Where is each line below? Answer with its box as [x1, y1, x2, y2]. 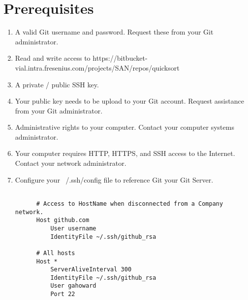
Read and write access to [15, 53, 91, 63]
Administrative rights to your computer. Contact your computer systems [15, 122, 234, 132]
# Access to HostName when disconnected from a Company [36, 200, 223, 207]
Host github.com [36, 217, 90, 224]
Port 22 [50, 291, 75, 298]
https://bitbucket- [93, 53, 148, 63]
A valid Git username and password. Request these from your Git [15, 27, 214, 37]
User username [50, 225, 96, 232]
